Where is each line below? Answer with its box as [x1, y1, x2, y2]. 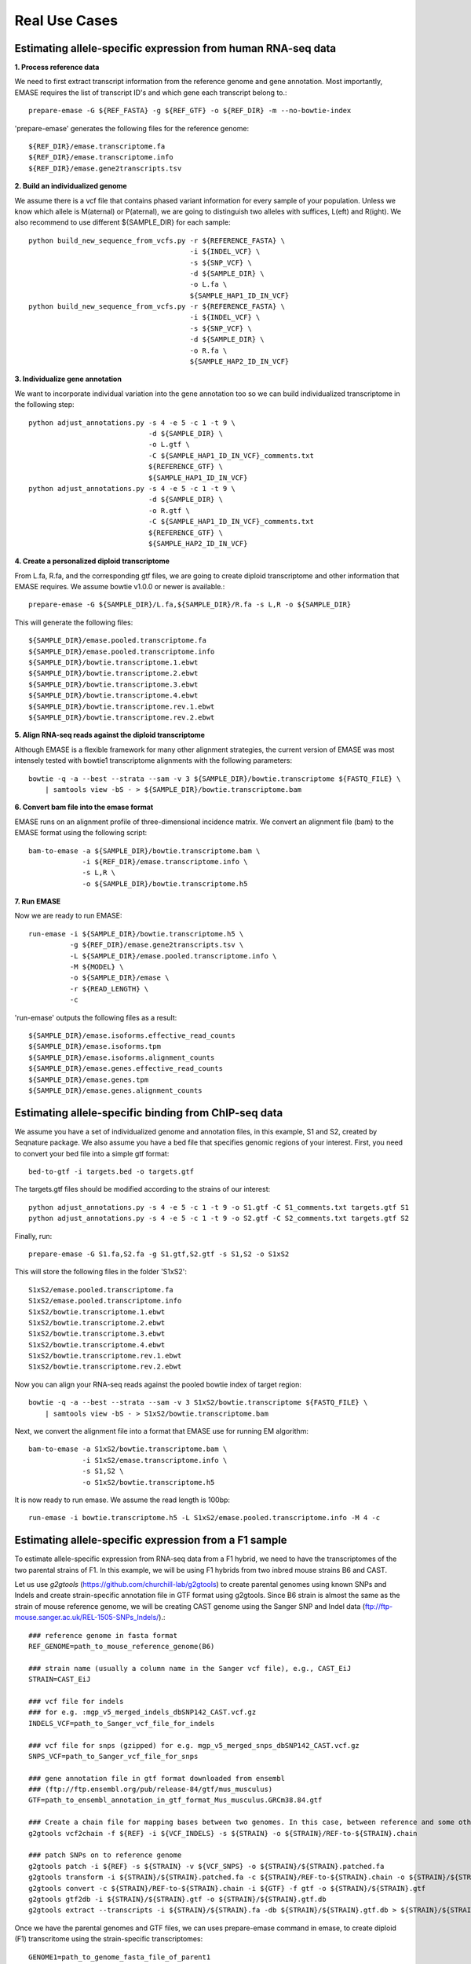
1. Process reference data [14, 63, 100, 72]
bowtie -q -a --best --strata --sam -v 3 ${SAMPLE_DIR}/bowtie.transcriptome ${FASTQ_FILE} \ [28, 774, 401, 783]
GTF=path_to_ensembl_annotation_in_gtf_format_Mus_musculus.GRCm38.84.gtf [28, 1796, 323, 1805]
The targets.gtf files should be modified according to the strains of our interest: [14, 1185, 271, 1194]
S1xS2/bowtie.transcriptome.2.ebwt [28, 1318, 166, 1327]
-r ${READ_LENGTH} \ [69, 984, 149, 993]
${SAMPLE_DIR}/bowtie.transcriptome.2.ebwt [28, 669, 199, 678]
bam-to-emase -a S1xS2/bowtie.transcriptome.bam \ [28, 1445, 228, 1453]
